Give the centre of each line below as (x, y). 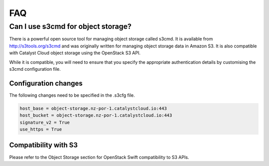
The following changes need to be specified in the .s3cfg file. (72, 95)
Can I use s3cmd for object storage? (70, 26)
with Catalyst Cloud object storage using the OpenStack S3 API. (75, 53)
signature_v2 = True (45, 122)
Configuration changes (46, 83)
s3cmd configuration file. (35, 69)
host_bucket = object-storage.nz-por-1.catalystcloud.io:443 (96, 115)
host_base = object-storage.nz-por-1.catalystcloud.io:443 (93, 108)
